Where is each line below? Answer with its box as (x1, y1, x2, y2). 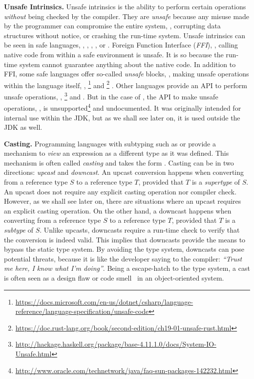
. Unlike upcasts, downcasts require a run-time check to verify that (40, 225, 240, 235)
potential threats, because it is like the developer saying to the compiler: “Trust (4, 253, 242, 263)
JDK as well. (4, 122, 42, 132)
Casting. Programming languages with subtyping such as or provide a (4, 138, 216, 148)
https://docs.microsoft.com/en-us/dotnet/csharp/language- (15, 296, 193, 307)
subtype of (4, 225, 33, 235)
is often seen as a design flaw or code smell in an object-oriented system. (4, 273, 224, 283)
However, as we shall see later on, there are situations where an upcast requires (4, 196, 241, 206)
